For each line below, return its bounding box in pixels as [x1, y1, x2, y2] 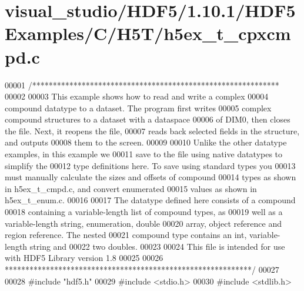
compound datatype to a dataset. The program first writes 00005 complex [5, 101, 272, 114]
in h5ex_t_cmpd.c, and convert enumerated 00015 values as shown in [5, 182, 257, 194]
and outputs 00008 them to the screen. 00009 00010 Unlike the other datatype [5, 136, 287, 148]
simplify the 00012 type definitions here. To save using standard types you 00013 [5, 159, 296, 171]
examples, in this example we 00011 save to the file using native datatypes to [5, 148, 283, 160]
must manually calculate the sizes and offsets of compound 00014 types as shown [5, 171, 296, 183]
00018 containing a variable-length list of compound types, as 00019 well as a [5, 206, 283, 218]
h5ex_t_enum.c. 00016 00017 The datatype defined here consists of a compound [5, 194, 296, 206]
